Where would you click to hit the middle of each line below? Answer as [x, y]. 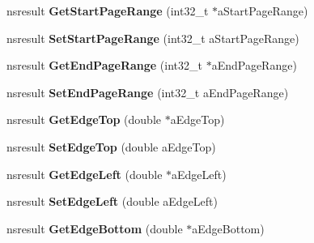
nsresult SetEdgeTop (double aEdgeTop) [111, 146]
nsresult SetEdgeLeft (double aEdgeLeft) [112, 201]
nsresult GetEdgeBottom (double [95, 228]
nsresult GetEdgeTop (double [84, 119]
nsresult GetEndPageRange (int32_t [104, 65]
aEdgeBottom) [228, 228]
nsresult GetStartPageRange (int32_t [108, 11]
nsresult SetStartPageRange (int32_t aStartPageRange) [153, 38]
